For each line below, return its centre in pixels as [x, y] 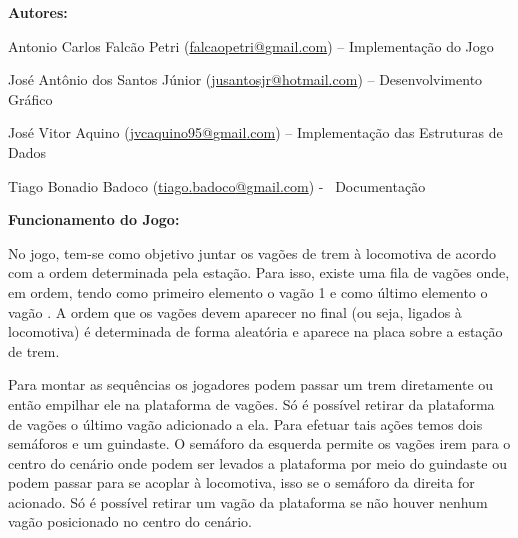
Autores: [38, 12]
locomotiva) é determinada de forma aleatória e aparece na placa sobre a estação [255, 331]
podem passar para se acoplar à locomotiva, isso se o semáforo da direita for [241, 482]
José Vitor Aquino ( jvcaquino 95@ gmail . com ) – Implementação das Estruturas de [255, 132]
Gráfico [30, 98]
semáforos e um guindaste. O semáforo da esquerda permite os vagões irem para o [259, 443]
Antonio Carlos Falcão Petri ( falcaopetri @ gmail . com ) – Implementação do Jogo [251, 45]
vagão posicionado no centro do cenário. [130, 521]
